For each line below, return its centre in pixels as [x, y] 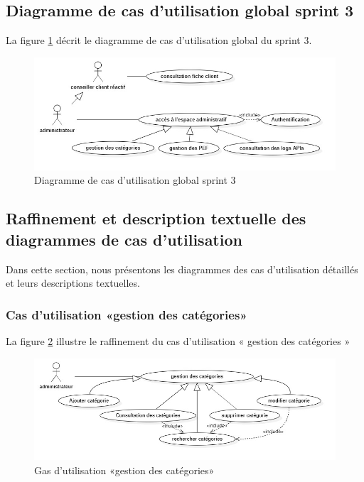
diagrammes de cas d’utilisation [124, 239]
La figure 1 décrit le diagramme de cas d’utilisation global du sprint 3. [159, 40]
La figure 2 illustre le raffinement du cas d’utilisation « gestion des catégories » [178, 340]
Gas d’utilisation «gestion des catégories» [124, 470]
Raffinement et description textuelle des [156, 218]
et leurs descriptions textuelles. [73, 283]
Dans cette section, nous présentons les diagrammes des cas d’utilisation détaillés [182, 269]
